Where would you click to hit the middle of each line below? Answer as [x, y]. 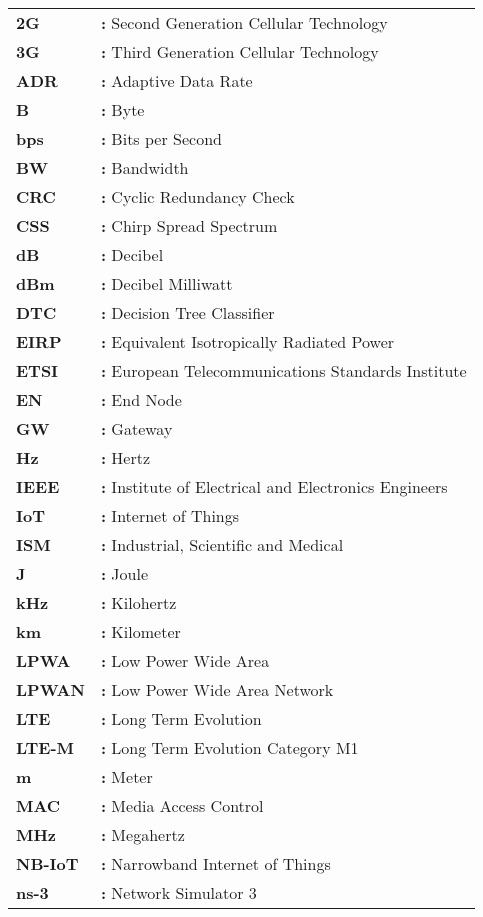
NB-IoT [47, 863]
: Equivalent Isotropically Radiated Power [247, 341]
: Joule [124, 573]
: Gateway [136, 428]
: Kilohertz [138, 602]
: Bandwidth [144, 167]
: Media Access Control [182, 805]
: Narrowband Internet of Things [215, 863]
